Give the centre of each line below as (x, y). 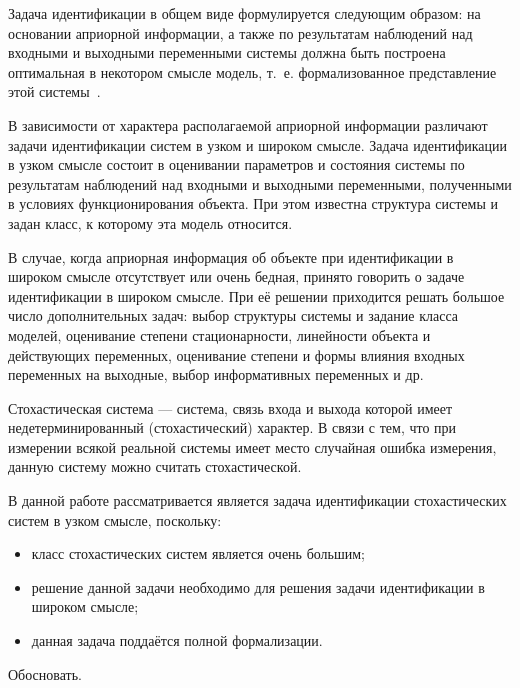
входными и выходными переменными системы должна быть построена (227, 52)
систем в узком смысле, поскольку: (115, 519)
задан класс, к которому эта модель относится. (150, 222)
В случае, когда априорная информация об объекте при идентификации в (231, 256)
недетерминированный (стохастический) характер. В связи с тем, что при (232, 427)
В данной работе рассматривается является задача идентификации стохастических (257, 500)
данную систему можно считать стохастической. (155, 466)
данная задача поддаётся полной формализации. (177, 640)
